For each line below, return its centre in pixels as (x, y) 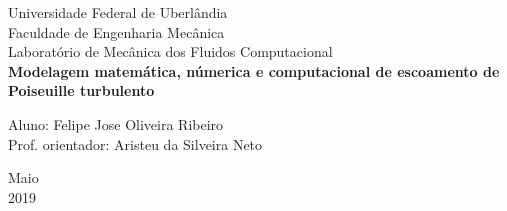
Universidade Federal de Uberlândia (118, 12)
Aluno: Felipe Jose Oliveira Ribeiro (116, 123)
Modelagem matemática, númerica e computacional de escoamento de (254, 70)
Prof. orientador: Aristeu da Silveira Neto (135, 143)
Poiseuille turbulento (81, 90)
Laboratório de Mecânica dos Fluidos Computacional (170, 51)
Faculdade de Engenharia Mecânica (116, 31)
